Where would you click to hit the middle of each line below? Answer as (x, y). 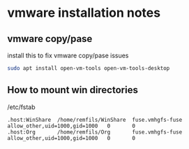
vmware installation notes (84, 13)
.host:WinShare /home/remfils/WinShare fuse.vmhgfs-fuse (95, 120)
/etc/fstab (22, 107)
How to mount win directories (73, 90)
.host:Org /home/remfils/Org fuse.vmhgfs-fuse (95, 132)
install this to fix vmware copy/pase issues (68, 55)
